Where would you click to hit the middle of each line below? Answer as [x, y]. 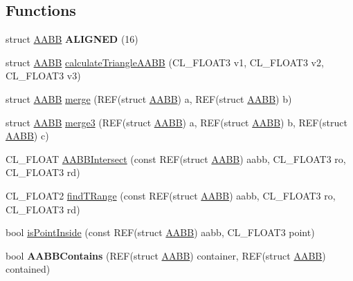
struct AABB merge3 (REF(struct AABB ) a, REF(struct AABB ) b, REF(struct [176, 122]
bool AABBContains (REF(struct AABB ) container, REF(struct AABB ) [166, 255]
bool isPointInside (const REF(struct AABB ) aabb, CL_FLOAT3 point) [160, 232]
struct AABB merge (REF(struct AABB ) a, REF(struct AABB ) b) [149, 98]
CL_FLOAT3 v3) [43, 76]
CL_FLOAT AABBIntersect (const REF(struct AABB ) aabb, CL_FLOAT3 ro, [176, 158]
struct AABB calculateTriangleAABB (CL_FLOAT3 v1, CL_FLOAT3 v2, [165, 62]
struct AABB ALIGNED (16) [72, 39]
